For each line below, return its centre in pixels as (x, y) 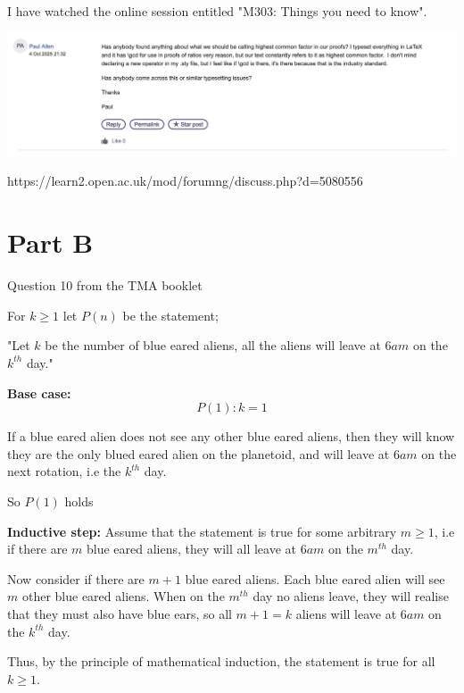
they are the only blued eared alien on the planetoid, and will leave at (199, 453)
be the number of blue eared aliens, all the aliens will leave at (213, 345)
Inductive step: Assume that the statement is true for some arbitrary (202, 531)
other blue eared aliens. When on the (123, 596)
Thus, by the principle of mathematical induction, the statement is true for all (221, 661)
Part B (50, 242)
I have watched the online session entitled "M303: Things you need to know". (217, 11)
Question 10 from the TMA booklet (105, 285)
